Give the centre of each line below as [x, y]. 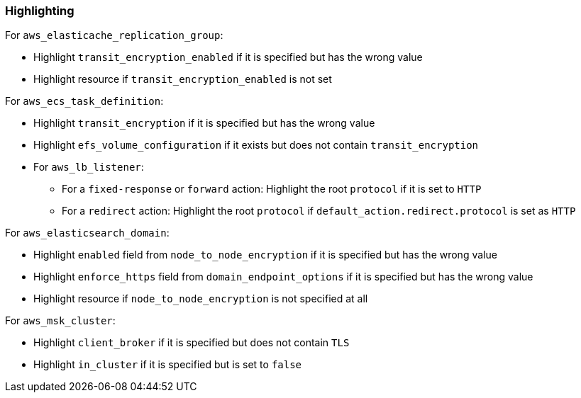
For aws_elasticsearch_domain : [87, 233]
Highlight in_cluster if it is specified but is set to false [168, 365]
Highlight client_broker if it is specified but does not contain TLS [192, 343]
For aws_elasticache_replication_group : [114, 35]
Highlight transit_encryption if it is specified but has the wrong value [204, 123]
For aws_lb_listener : [89, 167]
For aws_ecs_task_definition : [84, 101]
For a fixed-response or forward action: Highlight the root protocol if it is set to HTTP [272, 189]
